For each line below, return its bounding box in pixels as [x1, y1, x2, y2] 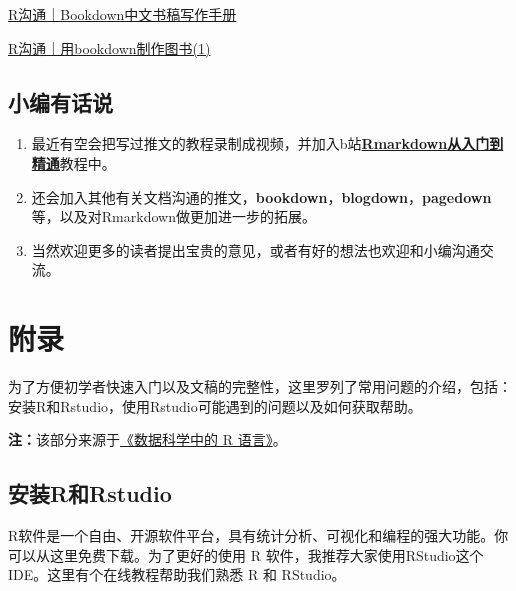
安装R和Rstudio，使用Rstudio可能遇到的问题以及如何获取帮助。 [8, 395, 422, 416]
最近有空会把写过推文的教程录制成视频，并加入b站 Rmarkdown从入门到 [31, 133, 504, 154]
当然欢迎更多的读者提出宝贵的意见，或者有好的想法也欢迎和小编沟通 [31, 239, 480, 260]
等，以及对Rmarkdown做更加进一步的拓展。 [31, 206, 316, 227]
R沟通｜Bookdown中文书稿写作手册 [8, 4, 237, 24]
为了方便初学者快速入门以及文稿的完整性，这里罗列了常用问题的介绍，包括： [8, 376, 512, 397]
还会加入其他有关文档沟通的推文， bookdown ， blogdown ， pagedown [31, 186, 492, 207]
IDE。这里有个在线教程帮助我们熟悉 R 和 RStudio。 [8, 564, 346, 585]
